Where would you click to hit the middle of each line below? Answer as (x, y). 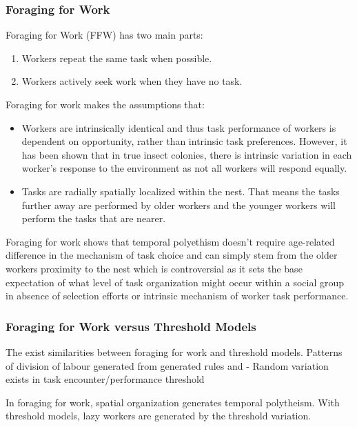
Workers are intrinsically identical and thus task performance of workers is (179, 127)
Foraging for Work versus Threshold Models (131, 326)
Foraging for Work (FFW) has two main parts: (104, 35)
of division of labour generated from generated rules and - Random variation (167, 365)
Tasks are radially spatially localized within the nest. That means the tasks (181, 191)
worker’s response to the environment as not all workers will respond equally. (184, 168)
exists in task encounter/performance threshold (105, 379)
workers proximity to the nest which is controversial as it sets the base (154, 268)
